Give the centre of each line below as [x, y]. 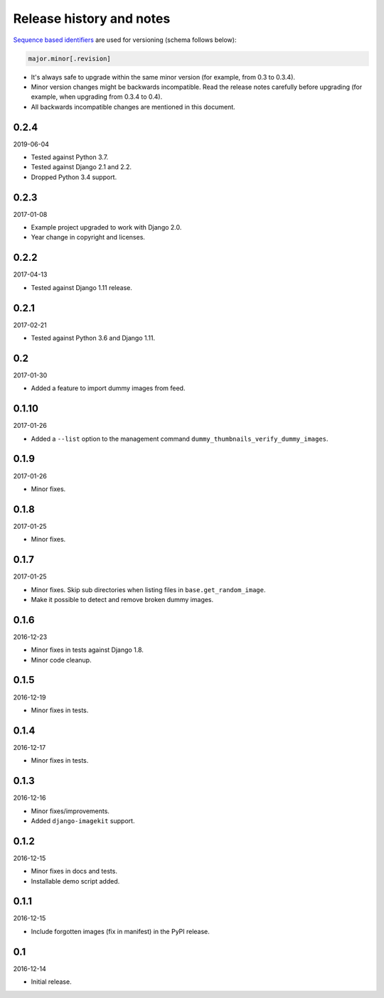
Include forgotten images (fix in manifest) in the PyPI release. [120, 931]
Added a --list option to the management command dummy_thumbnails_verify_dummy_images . [180, 439]
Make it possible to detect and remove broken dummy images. [122, 599]
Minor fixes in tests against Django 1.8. [87, 650]
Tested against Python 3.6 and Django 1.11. [93, 338]
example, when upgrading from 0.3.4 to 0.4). [97, 97]
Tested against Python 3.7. [70, 157]
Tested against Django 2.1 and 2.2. [81, 167]
